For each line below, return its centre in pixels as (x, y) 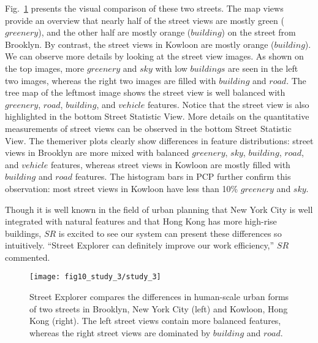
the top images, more (45, 68)
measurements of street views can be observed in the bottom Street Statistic (148, 128)
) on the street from (259, 32)
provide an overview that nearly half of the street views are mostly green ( (145, 20)
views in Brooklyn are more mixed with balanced (97, 152)
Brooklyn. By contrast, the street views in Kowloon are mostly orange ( (140, 44)
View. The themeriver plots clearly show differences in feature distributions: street (159, 140)
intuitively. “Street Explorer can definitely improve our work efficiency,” (140, 245)
